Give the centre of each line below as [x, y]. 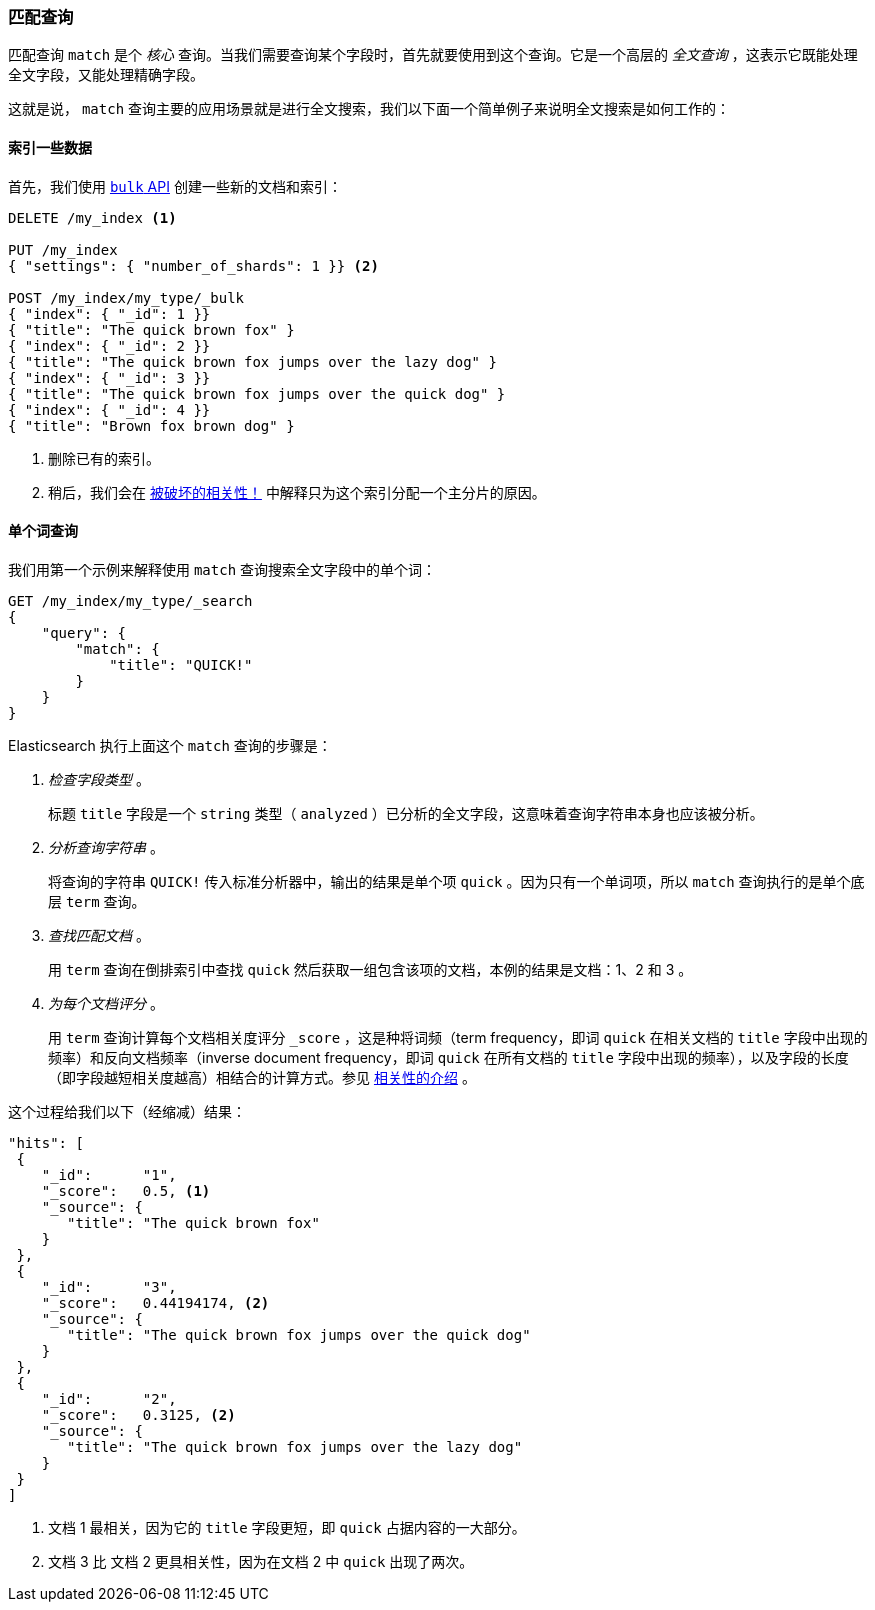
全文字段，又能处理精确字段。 [106, 75]
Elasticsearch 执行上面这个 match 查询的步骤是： [170, 745]
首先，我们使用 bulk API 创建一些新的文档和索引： [175, 186]
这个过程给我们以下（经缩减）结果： [127, 1111]
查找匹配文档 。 [99, 935]
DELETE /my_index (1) [92, 217]
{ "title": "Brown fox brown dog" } [151, 425]
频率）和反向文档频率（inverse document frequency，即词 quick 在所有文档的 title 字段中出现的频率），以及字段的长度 [448, 1057]
